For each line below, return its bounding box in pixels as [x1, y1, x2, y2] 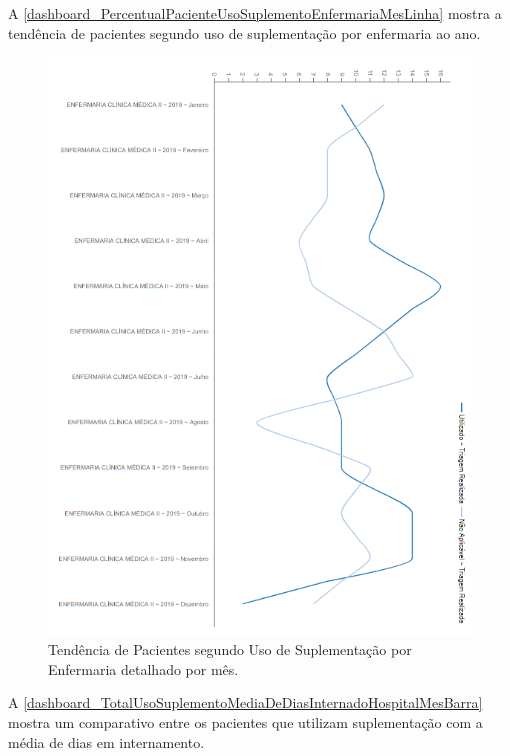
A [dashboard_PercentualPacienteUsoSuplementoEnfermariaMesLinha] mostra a [8, 3, 502, 23]
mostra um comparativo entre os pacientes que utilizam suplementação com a [8, 712, 483, 732]
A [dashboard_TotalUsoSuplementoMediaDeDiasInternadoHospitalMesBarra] [8, 692, 483, 713]
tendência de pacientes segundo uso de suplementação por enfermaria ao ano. [8, 22, 481, 43]
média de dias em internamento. [8, 731, 205, 752]
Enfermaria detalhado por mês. [48, 658, 239, 679]
